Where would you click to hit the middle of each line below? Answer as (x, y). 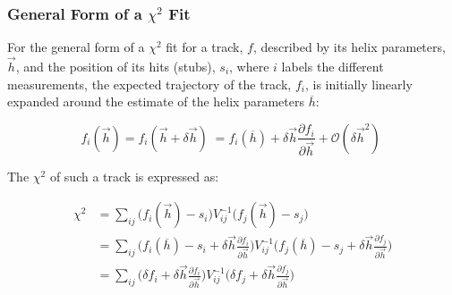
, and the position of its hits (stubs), (115, 67)
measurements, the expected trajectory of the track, (149, 84)
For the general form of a (76, 47)
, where (249, 67)
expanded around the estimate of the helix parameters (156, 101)
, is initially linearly (358, 84)
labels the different (333, 67)
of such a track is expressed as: (134, 177)
